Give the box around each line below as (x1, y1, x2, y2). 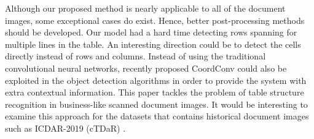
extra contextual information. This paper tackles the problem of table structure (5, 86, 304, 99)
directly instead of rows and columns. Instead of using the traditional (5, 50, 266, 62)
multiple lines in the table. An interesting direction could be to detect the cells (5, 37, 301, 50)
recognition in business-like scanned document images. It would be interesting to (5, 97, 308, 110)
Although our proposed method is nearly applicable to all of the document (5, 2, 286, 14)
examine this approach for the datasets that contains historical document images (5, 110, 309, 122)
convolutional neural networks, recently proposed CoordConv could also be (5, 61, 287, 74)
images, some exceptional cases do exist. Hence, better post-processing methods (5, 13, 305, 26)
